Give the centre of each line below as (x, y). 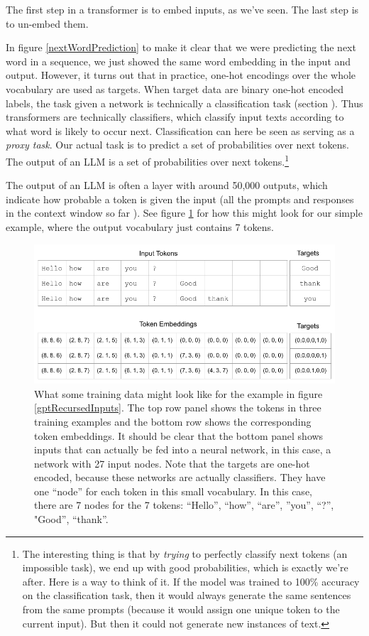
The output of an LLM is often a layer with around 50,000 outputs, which (167, 185)
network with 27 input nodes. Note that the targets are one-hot (172, 463)
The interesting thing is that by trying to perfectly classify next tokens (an (185, 553)
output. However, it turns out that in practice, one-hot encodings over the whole (181, 75)
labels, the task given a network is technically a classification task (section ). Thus (184, 103)
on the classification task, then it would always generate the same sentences (187, 595)
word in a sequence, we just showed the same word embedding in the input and (178, 61)
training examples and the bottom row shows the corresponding (173, 421)
